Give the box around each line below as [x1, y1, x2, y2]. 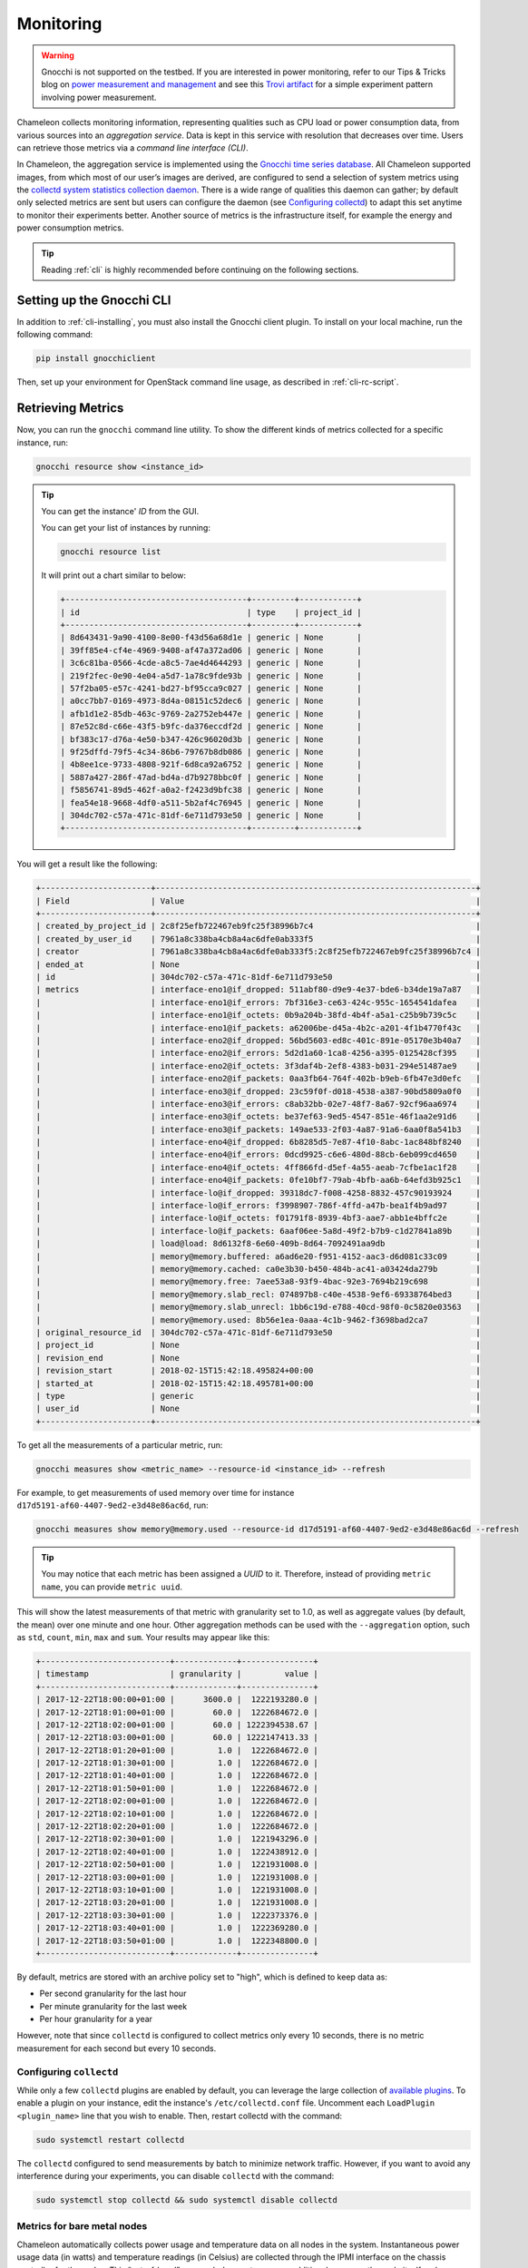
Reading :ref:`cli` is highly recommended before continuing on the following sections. [41, 264, 359, 276]
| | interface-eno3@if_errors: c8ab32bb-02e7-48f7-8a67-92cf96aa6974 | [35, 1099, 481, 1109]
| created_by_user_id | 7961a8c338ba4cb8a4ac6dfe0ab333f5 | [35, 934, 481, 943]
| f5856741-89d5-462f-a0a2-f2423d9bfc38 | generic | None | [60, 785, 362, 796]
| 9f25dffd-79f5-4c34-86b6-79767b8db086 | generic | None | [60, 747, 362, 757]
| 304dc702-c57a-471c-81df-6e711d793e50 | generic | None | [60, 810, 362, 820]
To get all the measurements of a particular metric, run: [16, 1439, 223, 1451]
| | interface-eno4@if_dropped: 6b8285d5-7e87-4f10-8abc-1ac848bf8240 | [35, 1137, 481, 1148]
